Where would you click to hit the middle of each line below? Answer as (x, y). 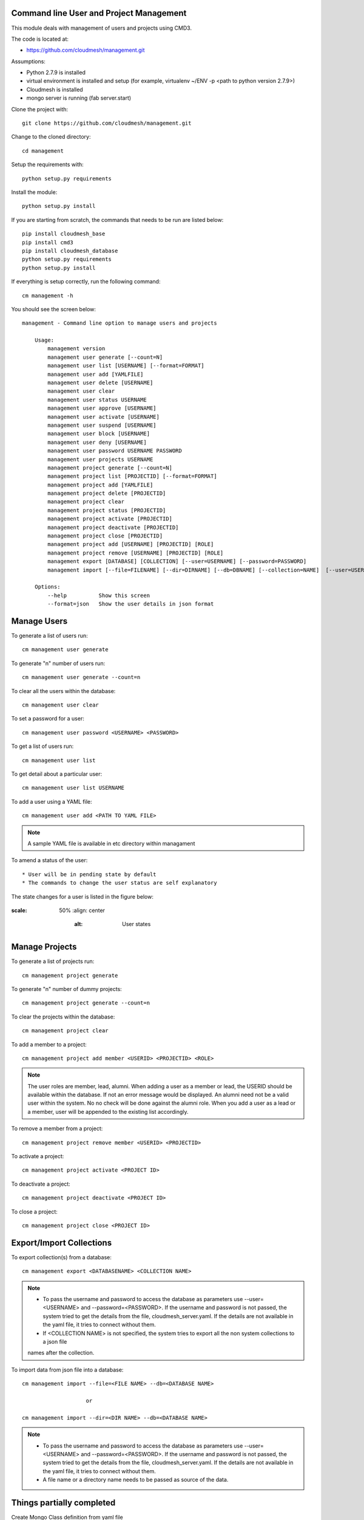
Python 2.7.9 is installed (56, 72)
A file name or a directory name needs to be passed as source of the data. (136, 1480)
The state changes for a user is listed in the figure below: (83, 896)
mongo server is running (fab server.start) (79, 98)
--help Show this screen (99, 595)
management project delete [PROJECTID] (107, 493)
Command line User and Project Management (99, 13)
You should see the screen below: (54, 309)
